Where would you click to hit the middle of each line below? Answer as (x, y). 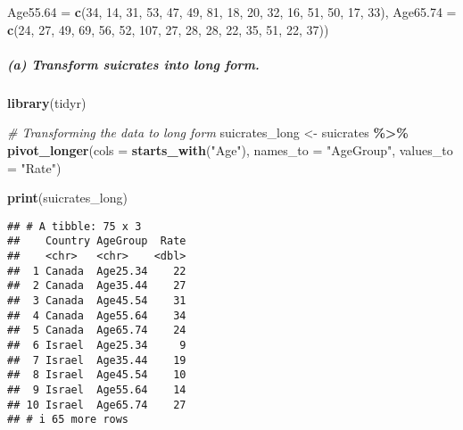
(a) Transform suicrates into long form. (133, 64)
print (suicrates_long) (67, 198)
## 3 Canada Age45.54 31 (97, 301)
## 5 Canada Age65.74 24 (97, 331)
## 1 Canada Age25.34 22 (97, 271)
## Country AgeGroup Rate (97, 241)
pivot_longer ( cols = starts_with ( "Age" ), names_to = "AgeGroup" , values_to (230, 149)
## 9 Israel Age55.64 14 (97, 389)
